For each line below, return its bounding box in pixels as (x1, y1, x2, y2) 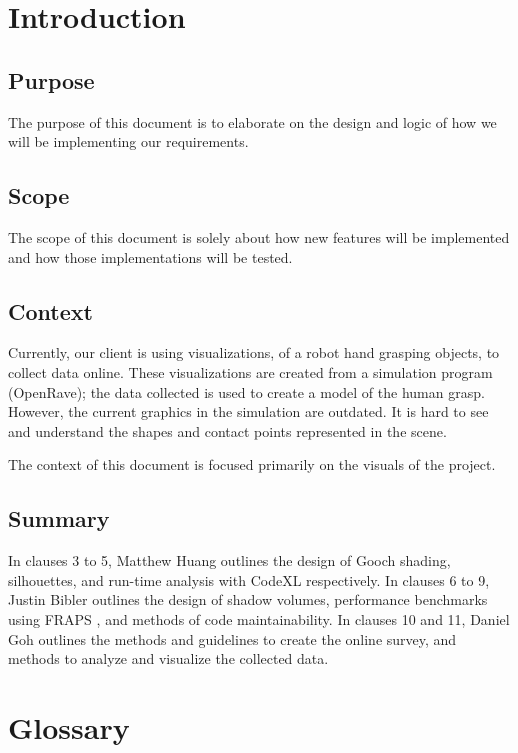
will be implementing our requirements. (8, 131, 249, 152)
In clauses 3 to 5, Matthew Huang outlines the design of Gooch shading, (8, 550, 451, 571)
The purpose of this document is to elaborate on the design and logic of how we (8, 111, 497, 132)
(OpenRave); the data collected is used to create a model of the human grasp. (8, 381, 485, 402)
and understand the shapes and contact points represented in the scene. (8, 420, 447, 441)
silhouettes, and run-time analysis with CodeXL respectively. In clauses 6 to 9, (8, 569, 490, 590)
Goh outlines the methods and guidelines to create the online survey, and (8, 628, 457, 649)
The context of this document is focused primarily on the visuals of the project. (8, 454, 496, 475)
